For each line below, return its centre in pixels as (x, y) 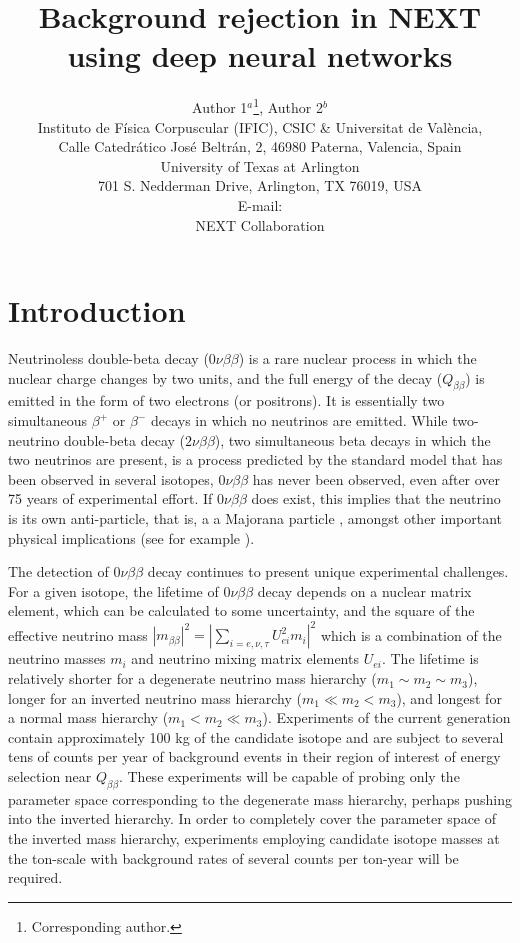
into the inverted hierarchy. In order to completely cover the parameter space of (252, 818)
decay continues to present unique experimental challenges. (328, 571)
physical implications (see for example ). (131, 537)
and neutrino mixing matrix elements (245, 658)
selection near (50, 776)
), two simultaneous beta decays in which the (352, 439)
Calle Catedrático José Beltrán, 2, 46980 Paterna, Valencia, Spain (260, 146)
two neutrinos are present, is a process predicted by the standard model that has (255, 459)
